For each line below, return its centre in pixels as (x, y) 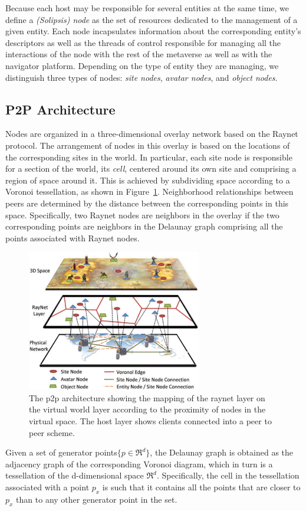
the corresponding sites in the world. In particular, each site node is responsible (149, 157)
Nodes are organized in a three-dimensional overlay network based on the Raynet (152, 134)
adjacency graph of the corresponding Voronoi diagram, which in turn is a (139, 463)
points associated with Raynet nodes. (73, 238)
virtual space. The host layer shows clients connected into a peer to (150, 420)
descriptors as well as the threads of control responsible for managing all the (143, 42)
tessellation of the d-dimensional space (75, 475)
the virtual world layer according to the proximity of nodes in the (147, 409)
